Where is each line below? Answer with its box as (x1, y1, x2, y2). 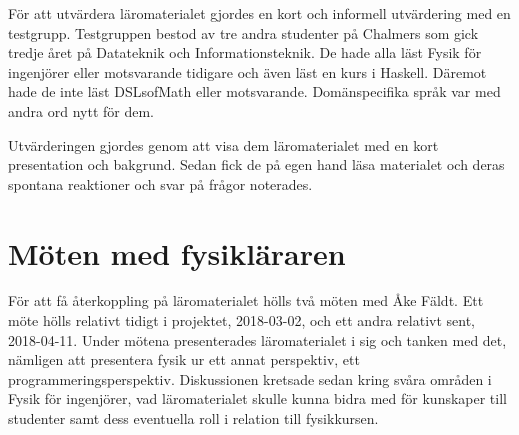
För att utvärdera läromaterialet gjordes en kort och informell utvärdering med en (8, 3, 511, 23)
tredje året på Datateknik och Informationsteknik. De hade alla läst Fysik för (8, 42, 482, 63)
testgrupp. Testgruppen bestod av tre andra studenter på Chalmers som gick (8, 22, 479, 43)
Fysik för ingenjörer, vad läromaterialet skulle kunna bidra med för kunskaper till (8, 388, 507, 409)
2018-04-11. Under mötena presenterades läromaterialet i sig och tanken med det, (8, 329, 507, 350)
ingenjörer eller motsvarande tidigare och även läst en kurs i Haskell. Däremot (8, 61, 487, 82)
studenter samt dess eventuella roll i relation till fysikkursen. (8, 408, 379, 429)
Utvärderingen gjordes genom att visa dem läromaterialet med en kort (8, 134, 439, 155)
